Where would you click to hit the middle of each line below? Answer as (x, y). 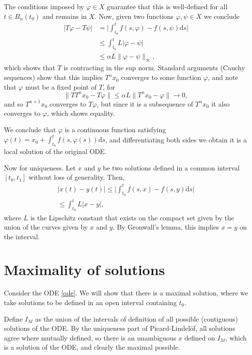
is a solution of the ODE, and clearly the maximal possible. (92, 347)
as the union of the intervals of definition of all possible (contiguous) (137, 318)
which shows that (30, 68)
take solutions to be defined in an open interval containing (90, 302)
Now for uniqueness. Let (40, 167)
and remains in (64, 16)
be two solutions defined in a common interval (171, 167)
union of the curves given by (46, 227)
